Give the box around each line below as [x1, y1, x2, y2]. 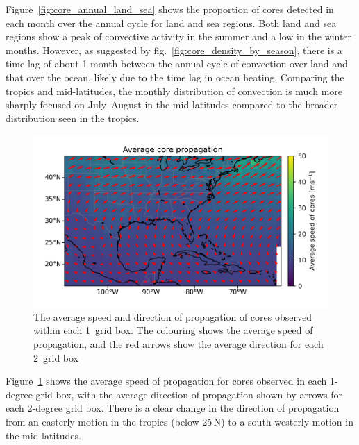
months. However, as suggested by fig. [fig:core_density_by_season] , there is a [6, 42, 342, 57]
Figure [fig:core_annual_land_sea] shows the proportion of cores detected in [6, 2, 334, 16]
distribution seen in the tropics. [6, 110, 140, 125]
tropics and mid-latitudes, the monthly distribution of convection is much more [6, 83, 343, 98]
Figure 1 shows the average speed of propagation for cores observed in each [6, 373, 327, 388]
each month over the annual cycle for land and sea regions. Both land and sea [6, 15, 337, 30]
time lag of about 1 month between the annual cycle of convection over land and [6, 56, 348, 71]
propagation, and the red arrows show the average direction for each [33, 336, 324, 351]
